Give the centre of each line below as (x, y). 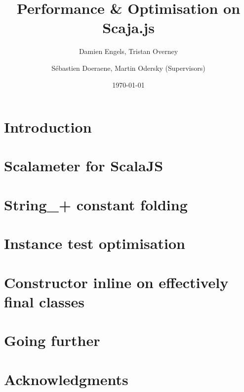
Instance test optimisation (95, 243)
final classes (44, 301)
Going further (52, 340)
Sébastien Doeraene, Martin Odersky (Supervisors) (128, 68)
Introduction (48, 127)
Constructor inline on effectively (116, 282)
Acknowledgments (66, 379)
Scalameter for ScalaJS (84, 166)
